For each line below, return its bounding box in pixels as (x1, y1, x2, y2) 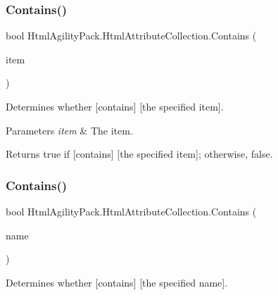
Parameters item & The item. (6, 123, 133, 137)
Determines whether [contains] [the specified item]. (6, 99, 224, 113)
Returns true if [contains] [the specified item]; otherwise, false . (6, 146, 273, 161)
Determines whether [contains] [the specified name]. (6, 275, 228, 289)
